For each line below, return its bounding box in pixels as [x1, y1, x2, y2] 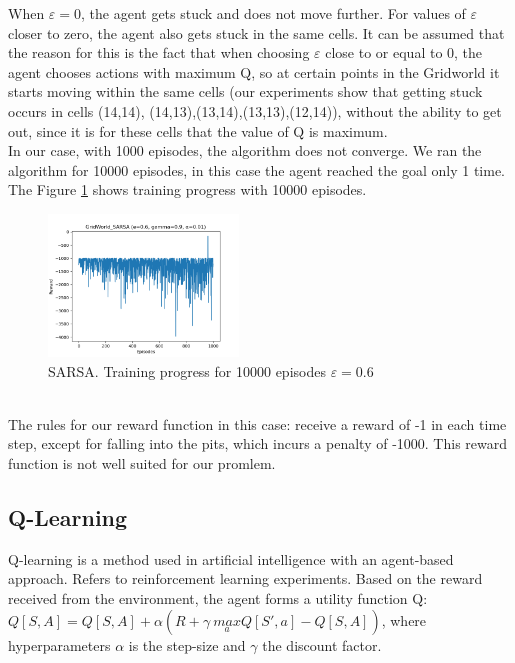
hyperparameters [8, 634, 111, 655]
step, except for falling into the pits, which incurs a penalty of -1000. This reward [8, 433, 508, 454]
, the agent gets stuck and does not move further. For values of [81, 3, 466, 23]
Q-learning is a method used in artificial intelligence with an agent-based [8, 548, 454, 569]
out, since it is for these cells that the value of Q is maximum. [8, 120, 388, 141]
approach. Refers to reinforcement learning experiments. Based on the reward [8, 568, 483, 589]
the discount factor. [262, 634, 382, 655]
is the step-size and [128, 634, 246, 655]
